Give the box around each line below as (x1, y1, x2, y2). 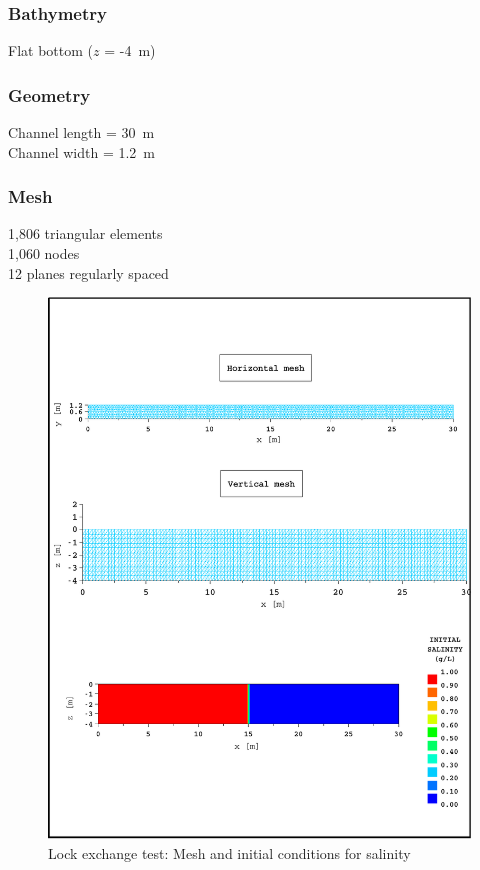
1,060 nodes (8, 243, 80, 264)
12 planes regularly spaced (8, 262, 169, 283)
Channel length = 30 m (8, 122, 155, 143)
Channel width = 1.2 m (8, 141, 156, 162)
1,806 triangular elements (8, 223, 163, 244)
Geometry (8, 82, 91, 107)
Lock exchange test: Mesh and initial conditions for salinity (48, 842, 411, 863)
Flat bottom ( (8, 40, 93, 61)
